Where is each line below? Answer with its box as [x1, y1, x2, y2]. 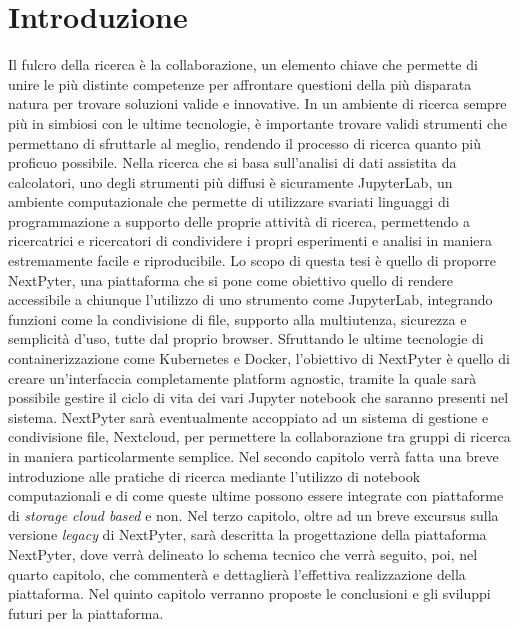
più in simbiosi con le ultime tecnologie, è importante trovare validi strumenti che [8, 112, 507, 133]
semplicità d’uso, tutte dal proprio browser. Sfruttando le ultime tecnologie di [8, 328, 484, 349]
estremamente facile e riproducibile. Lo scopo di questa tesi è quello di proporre [8, 250, 496, 271]
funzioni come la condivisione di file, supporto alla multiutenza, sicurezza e [8, 308, 467, 329]
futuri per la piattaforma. [8, 602, 164, 623]
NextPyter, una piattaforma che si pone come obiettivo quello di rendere [8, 269, 453, 290]
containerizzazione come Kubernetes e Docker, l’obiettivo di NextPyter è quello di [8, 348, 510, 369]
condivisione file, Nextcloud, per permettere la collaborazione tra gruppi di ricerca [8, 426, 511, 447]
